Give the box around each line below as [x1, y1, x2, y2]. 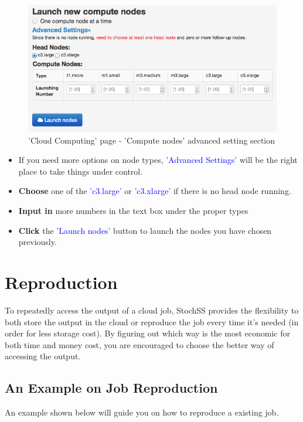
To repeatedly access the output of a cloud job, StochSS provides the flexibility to [5, 304, 299, 316]
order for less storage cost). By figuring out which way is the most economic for [5, 327, 290, 339]
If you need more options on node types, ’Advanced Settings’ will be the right [18, 154, 298, 166]
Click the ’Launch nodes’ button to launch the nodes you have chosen [18, 224, 272, 236]
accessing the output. [5, 350, 81, 362]
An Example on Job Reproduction [5, 379, 218, 397]
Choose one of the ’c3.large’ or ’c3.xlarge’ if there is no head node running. [18, 185, 291, 197]
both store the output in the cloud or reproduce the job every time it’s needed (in [5, 315, 299, 328]
